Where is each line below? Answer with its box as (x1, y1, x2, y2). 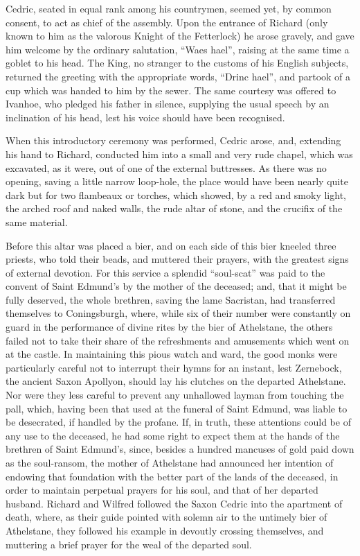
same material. (6, 214, 68, 229)
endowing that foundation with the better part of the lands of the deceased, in (6, 469, 339, 483)
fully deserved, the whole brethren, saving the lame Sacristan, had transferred (6, 292, 336, 306)
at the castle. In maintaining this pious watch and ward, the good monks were (6, 347, 338, 361)
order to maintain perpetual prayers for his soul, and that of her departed (6, 483, 318, 497)
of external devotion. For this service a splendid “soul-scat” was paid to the (6, 265, 325, 279)
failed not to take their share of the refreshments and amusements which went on (6, 333, 350, 347)
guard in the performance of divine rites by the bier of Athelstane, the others (6, 320, 333, 334)
